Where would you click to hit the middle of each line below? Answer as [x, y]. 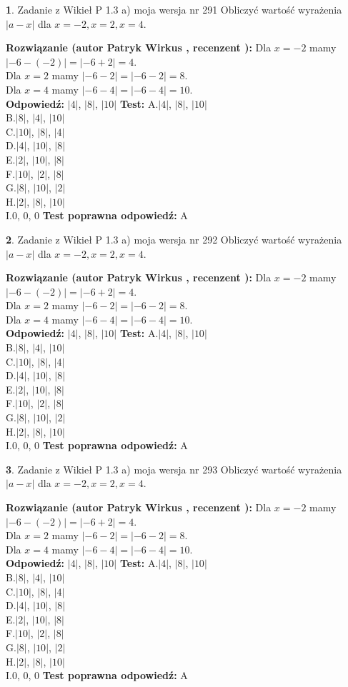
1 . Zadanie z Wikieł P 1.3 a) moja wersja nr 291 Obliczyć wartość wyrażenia [174, 9]
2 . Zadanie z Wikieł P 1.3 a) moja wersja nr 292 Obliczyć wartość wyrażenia [174, 239]
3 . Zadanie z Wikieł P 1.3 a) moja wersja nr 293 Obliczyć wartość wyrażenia [174, 469]
